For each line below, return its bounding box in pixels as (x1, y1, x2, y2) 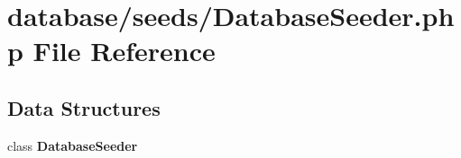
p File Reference (7, 32, 216, 69)
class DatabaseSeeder (7, 136, 138, 154)
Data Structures (7, 93, 161, 121)
